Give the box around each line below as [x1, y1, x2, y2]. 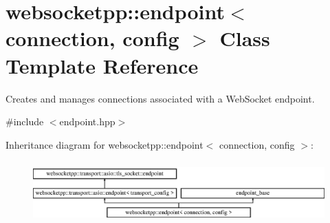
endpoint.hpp [59, 114, 115, 129]
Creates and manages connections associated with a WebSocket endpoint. [5, 91, 315, 105]
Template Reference [5, 51, 199, 79]
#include [5, 114, 44, 129]
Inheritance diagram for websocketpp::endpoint [5, 137, 203, 151]
